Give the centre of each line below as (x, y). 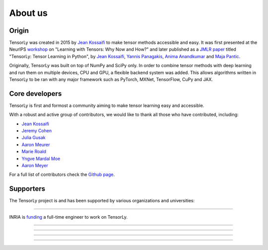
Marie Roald (34, 152)
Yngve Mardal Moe (41, 159)
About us (29, 13)
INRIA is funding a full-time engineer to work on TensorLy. (68, 217)
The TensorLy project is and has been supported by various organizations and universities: (102, 201)
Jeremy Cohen (37, 131)
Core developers (35, 94)
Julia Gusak (33, 138)
